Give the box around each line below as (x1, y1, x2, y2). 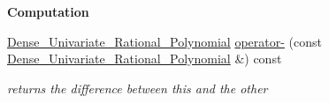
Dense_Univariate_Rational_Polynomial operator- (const (7, 32, 322, 50)
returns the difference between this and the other (7, 78, 268, 97)
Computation (7, 3, 89, 20)
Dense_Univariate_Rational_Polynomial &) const (7, 49, 282, 68)
